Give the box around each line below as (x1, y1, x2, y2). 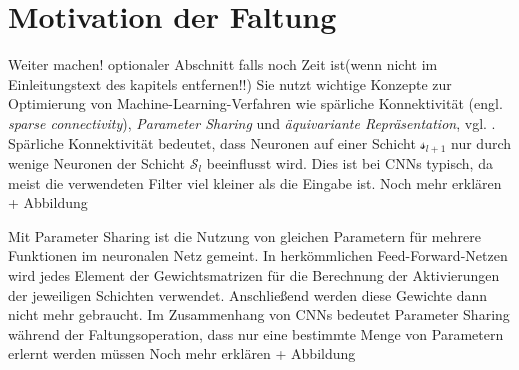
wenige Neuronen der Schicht (8, 152, 186, 173)
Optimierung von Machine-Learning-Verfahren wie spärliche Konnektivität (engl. (8, 93, 503, 114)
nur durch (451, 132, 512, 153)
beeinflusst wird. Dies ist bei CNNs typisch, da (206, 152, 493, 173)
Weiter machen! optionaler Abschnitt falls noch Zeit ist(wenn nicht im (8, 54, 438, 75)
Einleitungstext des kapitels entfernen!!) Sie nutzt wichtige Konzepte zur (8, 73, 452, 94)
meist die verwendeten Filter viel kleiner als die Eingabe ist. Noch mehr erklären (8, 172, 502, 193)
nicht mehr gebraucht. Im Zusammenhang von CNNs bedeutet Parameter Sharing (8, 304, 510, 325)
